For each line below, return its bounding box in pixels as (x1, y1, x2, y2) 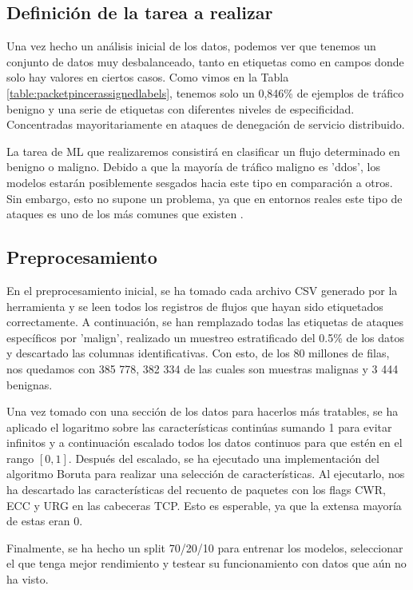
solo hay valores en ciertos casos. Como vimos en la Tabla (6, 69, 289, 86)
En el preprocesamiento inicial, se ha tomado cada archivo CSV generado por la (6, 281, 398, 298)
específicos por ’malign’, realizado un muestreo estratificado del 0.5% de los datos (6, 329, 404, 345)
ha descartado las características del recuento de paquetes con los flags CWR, (6, 481, 386, 498)
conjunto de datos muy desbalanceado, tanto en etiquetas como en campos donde (6, 53, 404, 70)
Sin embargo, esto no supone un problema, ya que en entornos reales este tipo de (6, 189, 403, 206)
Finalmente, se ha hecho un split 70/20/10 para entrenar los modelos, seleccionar (6, 539, 403, 556)
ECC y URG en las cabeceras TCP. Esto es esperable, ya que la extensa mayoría (6, 496, 402, 513)
